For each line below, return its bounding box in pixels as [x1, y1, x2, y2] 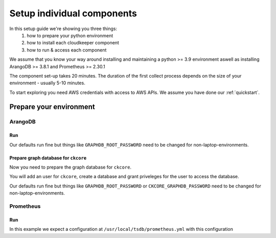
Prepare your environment [9, 103, 95, 111]
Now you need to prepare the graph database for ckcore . [9, 164, 132, 171]
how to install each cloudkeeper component [27, 40, 120, 46]
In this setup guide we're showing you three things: [9, 26, 118, 32]
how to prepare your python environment [27, 32, 113, 38]
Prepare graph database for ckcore [9, 155, 87, 161]
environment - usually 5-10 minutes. [9, 80, 85, 86]
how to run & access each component [27, 46, 107, 53]
